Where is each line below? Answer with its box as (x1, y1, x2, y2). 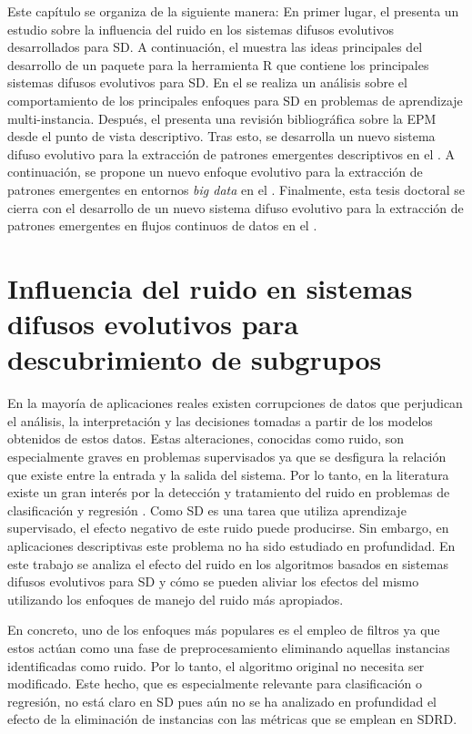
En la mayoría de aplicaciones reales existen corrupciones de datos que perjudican (7, 393, 463, 413)
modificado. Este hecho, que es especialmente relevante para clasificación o (7, 674, 422, 693)
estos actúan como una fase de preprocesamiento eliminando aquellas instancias (7, 637, 450, 657)
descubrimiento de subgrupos (7, 341, 382, 378)
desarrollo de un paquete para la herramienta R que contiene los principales (7, 55, 429, 74)
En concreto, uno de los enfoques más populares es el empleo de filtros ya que (7, 620, 440, 639)
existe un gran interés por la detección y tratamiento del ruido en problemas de (7, 483, 450, 502)
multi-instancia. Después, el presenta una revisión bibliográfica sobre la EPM (7, 108, 437, 127)
